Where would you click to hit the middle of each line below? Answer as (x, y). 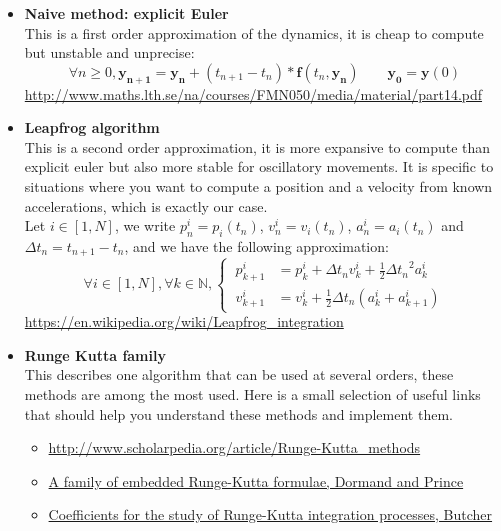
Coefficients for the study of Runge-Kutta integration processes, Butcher (270, 514)
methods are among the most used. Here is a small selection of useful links (252, 394)
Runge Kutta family (95, 354)
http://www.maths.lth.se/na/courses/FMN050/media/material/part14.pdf (253, 93)
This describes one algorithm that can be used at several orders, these (239, 374)
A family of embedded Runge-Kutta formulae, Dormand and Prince (256, 480)
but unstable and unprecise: (109, 52)
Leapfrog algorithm (92, 127)
